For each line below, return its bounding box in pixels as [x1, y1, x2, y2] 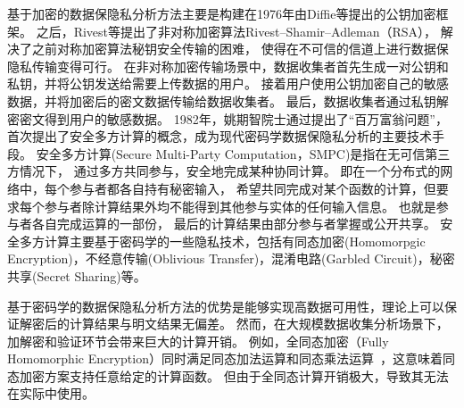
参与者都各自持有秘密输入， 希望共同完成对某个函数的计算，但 [69, 179, 436, 197]
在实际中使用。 [7, 384, 95, 403]
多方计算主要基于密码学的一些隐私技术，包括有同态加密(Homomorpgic [19, 231, 426, 250]
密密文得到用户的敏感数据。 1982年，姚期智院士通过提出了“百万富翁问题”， [7, 109, 448, 128]
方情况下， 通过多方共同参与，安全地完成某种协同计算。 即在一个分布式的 [7, 162, 441, 180]
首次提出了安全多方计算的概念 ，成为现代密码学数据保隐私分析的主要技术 [7, 127, 432, 146]
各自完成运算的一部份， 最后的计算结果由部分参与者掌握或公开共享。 [31, 214, 436, 233]
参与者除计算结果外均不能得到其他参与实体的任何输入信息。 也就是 [44, 196, 436, 215]
